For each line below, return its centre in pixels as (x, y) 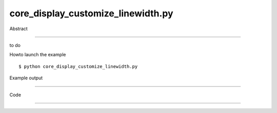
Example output (26, 78)
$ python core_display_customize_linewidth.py (78, 66)
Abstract (18, 29)
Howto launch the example (38, 55)
